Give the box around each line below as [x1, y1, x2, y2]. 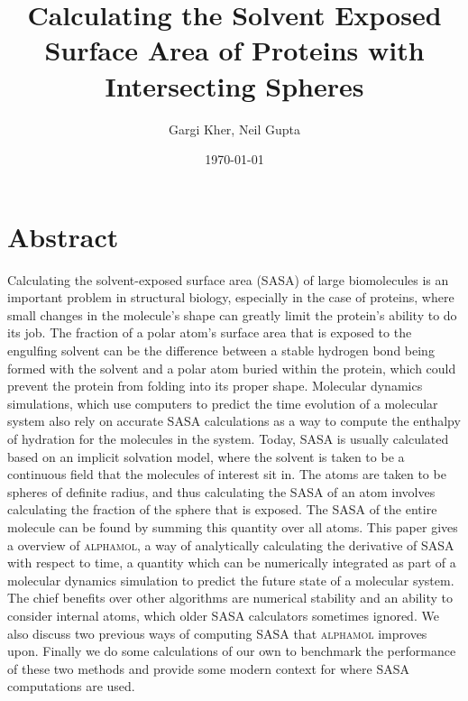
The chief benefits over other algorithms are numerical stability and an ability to [7, 588, 453, 607]
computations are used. [7, 677, 135, 696]
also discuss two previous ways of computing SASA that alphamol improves [7, 623, 427, 642]
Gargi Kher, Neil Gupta [168, 119, 301, 138]
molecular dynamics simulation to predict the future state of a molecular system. [7, 570, 454, 589]
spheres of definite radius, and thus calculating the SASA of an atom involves [7, 482, 436, 501]
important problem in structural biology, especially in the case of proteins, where [7, 288, 454, 307]
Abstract [7, 217, 119, 254]
